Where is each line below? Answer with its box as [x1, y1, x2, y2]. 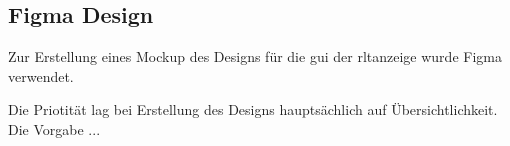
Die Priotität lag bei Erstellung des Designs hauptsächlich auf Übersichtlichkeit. [8, 99, 498, 120]
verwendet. [8, 65, 74, 86]
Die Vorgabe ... [8, 118, 101, 139]
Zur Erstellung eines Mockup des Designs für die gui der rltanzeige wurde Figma [8, 46, 502, 67]
